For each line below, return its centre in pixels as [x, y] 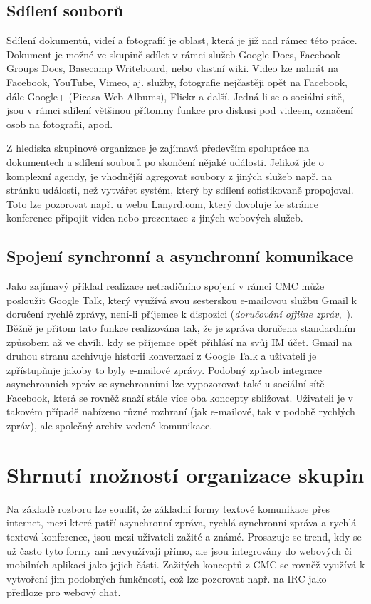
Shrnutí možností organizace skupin [185, 474]
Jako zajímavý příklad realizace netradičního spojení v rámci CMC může [166, 286]
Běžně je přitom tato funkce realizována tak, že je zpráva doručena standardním [181, 327]
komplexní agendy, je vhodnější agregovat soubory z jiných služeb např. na [169, 176]
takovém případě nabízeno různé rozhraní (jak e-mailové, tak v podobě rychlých [181, 411]
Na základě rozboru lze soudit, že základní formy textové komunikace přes [168, 508]
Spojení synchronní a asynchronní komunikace [180, 256]
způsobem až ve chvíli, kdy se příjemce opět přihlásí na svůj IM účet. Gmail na [179, 342]
